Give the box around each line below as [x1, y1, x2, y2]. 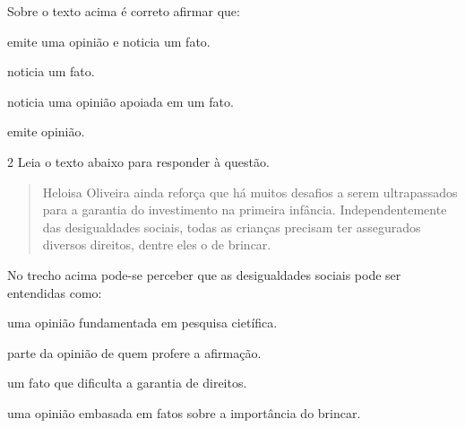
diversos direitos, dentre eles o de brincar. [42, 235, 271, 254]
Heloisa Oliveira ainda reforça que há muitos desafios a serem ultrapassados [42, 182, 458, 201]
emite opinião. [7, 122, 85, 141]
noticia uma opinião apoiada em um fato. [7, 92, 234, 110]
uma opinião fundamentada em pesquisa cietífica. [7, 313, 278, 332]
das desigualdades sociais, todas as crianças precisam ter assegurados [42, 217, 421, 236]
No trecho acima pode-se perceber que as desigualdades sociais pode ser [7, 265, 401, 284]
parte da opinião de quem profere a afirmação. [7, 343, 262, 362]
